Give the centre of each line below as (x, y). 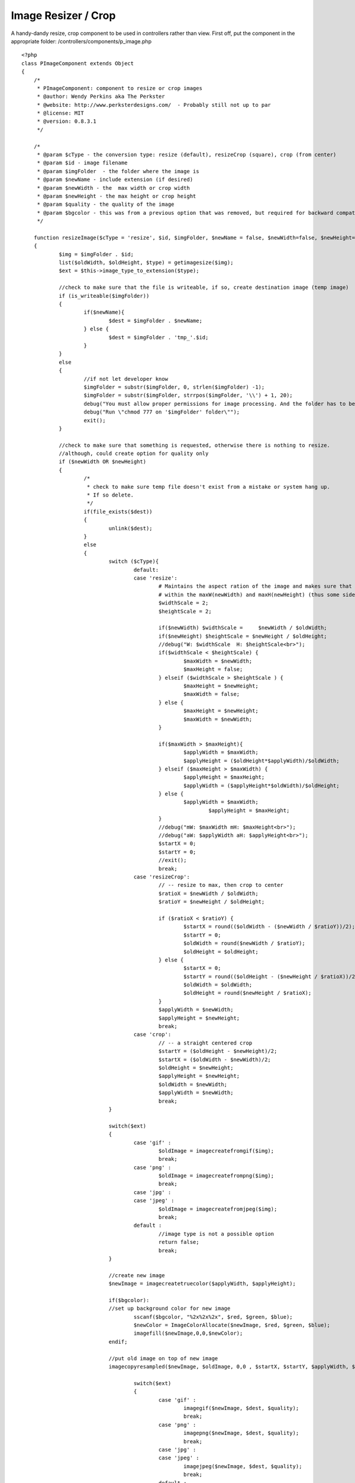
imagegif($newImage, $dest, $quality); (241, 1408)
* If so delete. (110, 495)
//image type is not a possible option (216, 1234)
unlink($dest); (131, 528)
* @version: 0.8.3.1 (67, 121)
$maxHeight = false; (213, 669)
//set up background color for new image (170, 1309)
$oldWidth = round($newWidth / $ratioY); (245, 943)
